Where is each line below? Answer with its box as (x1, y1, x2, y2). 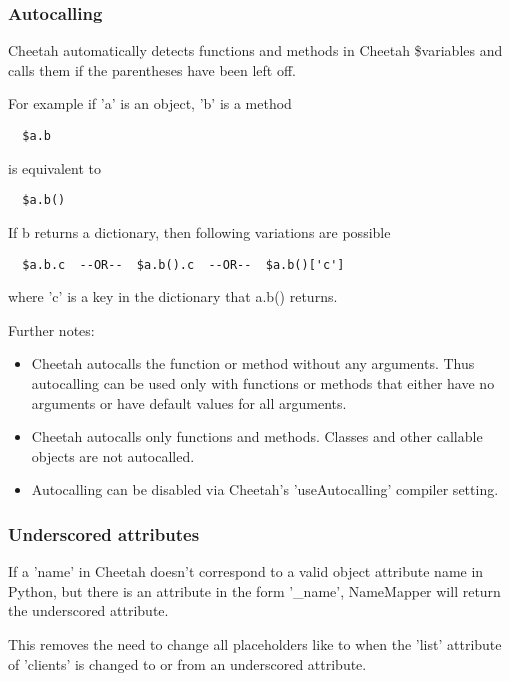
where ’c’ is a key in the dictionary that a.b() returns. (8, 286, 338, 307)
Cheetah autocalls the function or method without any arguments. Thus (31, 353, 475, 374)
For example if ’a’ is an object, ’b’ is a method (8, 93, 292, 114)
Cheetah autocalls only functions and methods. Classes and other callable (31, 426, 483, 447)
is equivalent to (8, 157, 102, 178)
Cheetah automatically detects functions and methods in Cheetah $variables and (8, 40, 503, 61)
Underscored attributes (8, 521, 200, 546)
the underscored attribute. (8, 600, 169, 621)
